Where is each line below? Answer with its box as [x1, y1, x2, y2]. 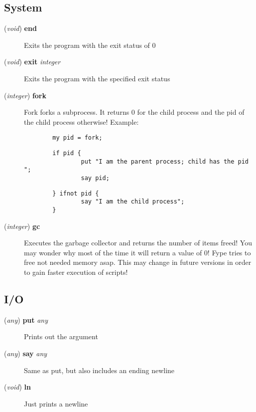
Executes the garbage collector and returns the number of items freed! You [24, 237, 252, 248]
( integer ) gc [4, 220, 40, 231]
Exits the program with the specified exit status [24, 73, 170, 83]
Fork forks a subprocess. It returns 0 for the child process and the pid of [24, 107, 245, 117]
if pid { [52, 150, 81, 157]
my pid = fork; [52, 134, 103, 142]
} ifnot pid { [52, 190, 99, 197]
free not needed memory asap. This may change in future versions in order [24, 257, 252, 267]
